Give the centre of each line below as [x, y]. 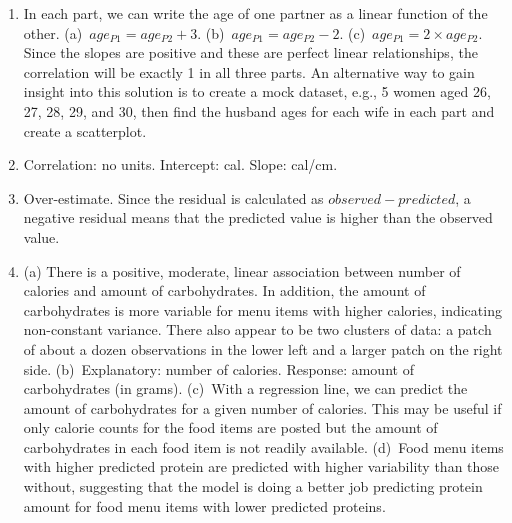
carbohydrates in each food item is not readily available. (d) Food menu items [263, 446]
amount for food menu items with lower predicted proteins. [204, 505]
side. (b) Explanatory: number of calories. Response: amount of [218, 368]
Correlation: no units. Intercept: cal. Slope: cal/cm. [180, 164]
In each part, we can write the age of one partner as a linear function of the [255, 13]
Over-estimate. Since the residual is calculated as [173, 197]
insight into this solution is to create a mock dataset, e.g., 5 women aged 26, [257, 91]
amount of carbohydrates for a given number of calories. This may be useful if [262, 407]
